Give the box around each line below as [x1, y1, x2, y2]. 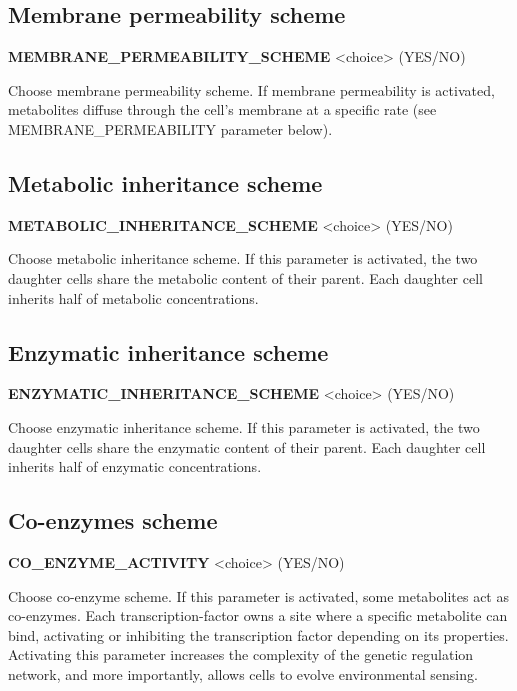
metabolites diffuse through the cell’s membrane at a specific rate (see [8, 99, 437, 120]
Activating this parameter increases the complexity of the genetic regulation [8, 644, 474, 665]
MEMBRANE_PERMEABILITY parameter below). [8, 118, 333, 139]
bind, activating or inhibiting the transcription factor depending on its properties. [8, 624, 509, 645]
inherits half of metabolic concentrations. [8, 287, 259, 308]
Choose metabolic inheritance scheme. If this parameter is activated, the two [8, 248, 478, 269]
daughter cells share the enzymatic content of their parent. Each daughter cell [8, 436, 486, 457]
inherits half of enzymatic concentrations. [8, 456, 262, 477]
